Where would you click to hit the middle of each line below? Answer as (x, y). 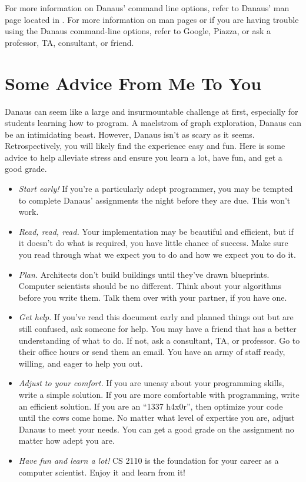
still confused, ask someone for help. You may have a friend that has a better (157, 328)
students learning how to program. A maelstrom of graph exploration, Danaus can (153, 123)
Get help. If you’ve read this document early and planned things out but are (156, 317)
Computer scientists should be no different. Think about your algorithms (150, 286)
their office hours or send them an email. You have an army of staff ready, (152, 352)
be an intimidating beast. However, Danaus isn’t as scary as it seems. (130, 134)
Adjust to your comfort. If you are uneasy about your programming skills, (151, 383)
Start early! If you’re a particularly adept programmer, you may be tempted (156, 189)
